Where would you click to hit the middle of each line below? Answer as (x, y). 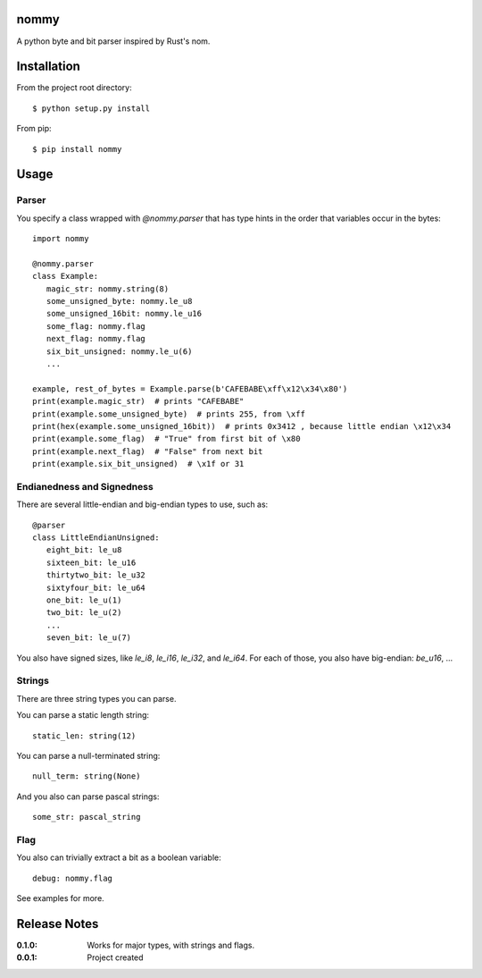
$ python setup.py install (91, 108)
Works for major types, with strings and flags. (170, 945)
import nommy (61, 239)
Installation (48, 67)
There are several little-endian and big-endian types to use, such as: (142, 504)
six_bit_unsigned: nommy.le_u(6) (119, 351)
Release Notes (58, 924)
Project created (115, 957)
